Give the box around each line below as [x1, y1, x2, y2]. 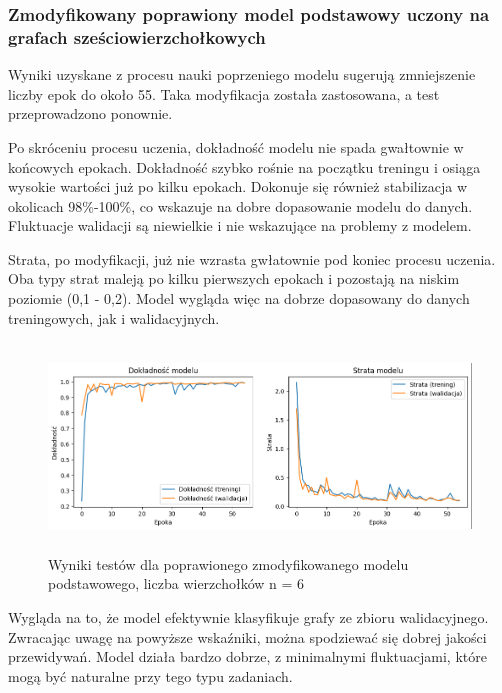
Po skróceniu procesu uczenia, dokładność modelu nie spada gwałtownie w [8, 136, 464, 157]
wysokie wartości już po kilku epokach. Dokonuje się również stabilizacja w [8, 176, 468, 197]
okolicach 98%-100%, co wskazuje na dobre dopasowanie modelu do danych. [8, 195, 473, 216]
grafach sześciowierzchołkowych [8, 24, 266, 49]
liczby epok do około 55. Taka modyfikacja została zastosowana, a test [8, 83, 440, 104]
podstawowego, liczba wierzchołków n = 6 [48, 573, 305, 594]
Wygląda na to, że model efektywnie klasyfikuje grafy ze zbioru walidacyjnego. [8, 606, 489, 627]
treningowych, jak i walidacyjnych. [8, 307, 220, 328]
